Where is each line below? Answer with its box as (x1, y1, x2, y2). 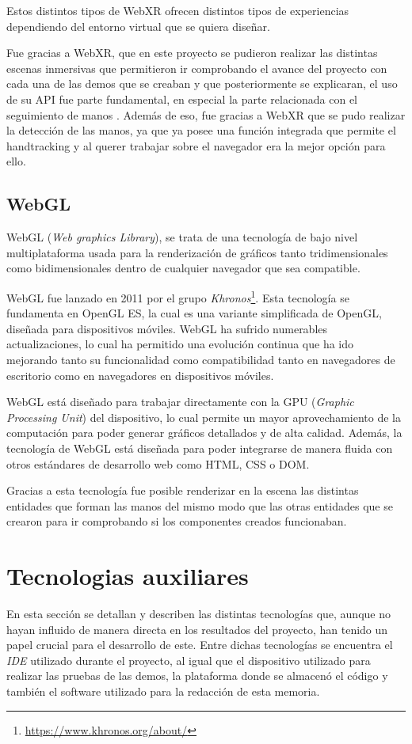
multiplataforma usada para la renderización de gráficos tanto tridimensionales (6, 244, 388, 260)
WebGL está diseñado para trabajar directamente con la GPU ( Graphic (6, 393, 354, 410)
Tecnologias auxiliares (6, 560, 249, 592)
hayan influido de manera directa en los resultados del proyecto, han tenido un (6, 621, 388, 637)
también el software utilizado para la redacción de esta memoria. (6, 682, 320, 699)
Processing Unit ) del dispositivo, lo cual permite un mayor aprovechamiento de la (6, 408, 401, 425)
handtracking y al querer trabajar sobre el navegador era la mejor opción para (6, 137, 386, 154)
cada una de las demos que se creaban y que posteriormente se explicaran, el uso (6, 75, 398, 92)
